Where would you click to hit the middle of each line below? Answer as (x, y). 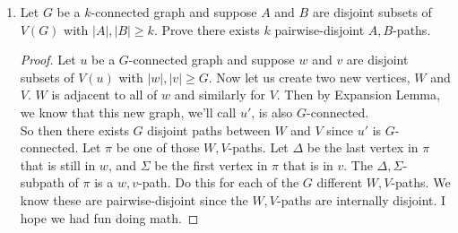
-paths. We (421, 182)
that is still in (58, 164)
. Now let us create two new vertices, (309, 77)
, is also (272, 112)
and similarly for (220, 95)
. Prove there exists (207, 29)
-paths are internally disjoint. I (362, 199)
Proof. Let (48, 60)
